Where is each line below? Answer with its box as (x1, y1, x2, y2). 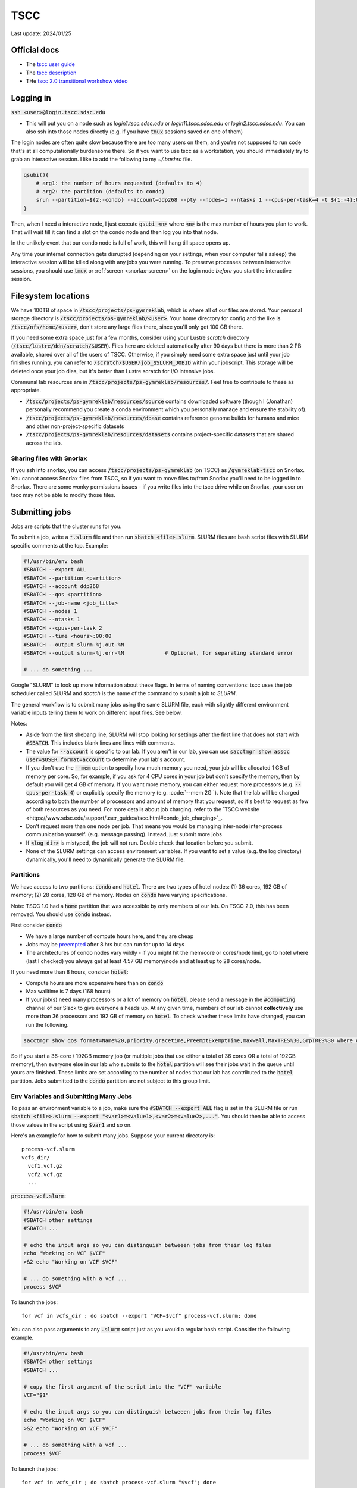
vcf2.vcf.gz (27, 1171, 62, 1178)
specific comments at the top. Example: (11, 542, 108, 549)
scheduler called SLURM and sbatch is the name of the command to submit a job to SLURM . (11, 690, 237, 697)
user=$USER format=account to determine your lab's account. (26, 756, 186, 763)
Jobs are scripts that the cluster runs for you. (11, 523, 122, 530)
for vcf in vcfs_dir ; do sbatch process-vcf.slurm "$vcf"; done (21, 1479, 217, 1486)
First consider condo (11, 921, 62, 929)
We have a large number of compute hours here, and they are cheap (26, 932, 194, 940)
